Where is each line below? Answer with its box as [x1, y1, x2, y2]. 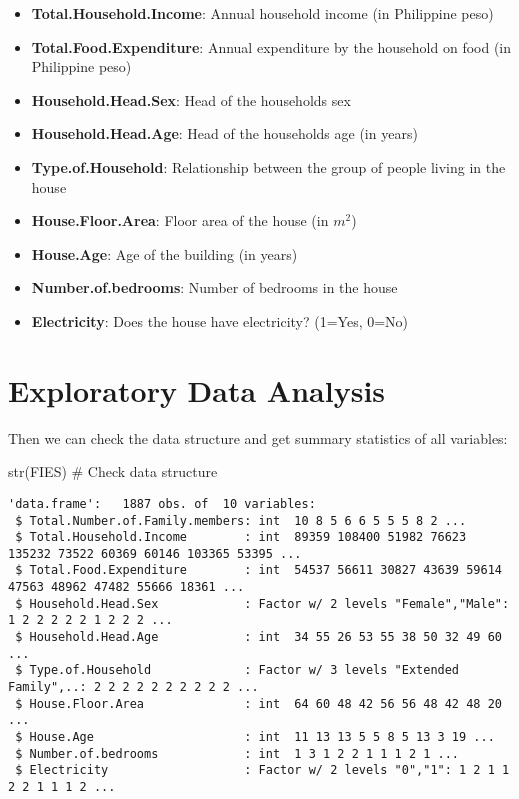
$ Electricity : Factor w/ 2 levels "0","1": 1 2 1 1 [15, 763, 510, 778]
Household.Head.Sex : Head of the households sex [31, 89, 351, 110]
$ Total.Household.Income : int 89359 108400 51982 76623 [15, 530, 467, 545]
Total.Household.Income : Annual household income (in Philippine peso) [31, 3, 494, 23]
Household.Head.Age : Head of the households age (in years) [31, 123, 418, 144]
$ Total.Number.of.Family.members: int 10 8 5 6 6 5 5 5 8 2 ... [15, 513, 467, 528]
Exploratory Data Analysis [8, 369, 386, 410]
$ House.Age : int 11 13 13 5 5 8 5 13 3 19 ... [15, 730, 495, 745]
